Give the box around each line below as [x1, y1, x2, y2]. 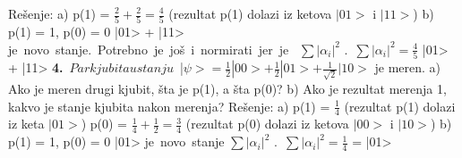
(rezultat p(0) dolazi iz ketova [185, 114, 349, 133]
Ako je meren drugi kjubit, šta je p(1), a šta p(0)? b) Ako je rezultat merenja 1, [8, 79, 447, 97]
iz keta [8, 114, 45, 133]
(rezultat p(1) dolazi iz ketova [168, 4, 332, 22]
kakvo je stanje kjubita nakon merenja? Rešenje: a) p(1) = [8, 96, 330, 115]
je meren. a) [374, 58, 441, 77]
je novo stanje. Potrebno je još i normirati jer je [8, 39, 289, 58]
